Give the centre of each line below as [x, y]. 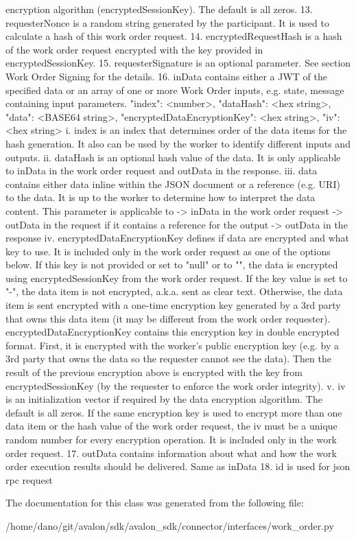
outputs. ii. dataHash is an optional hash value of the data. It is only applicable [173, 157]
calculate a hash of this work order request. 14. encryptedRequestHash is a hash [174, 36]
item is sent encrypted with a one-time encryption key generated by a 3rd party [173, 305]
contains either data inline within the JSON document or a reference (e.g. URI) [173, 184]
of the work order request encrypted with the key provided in [134, 49]
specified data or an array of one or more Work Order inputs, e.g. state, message [175, 90]
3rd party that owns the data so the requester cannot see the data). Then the [168, 359]
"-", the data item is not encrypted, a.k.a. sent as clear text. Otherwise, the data [174, 291]
